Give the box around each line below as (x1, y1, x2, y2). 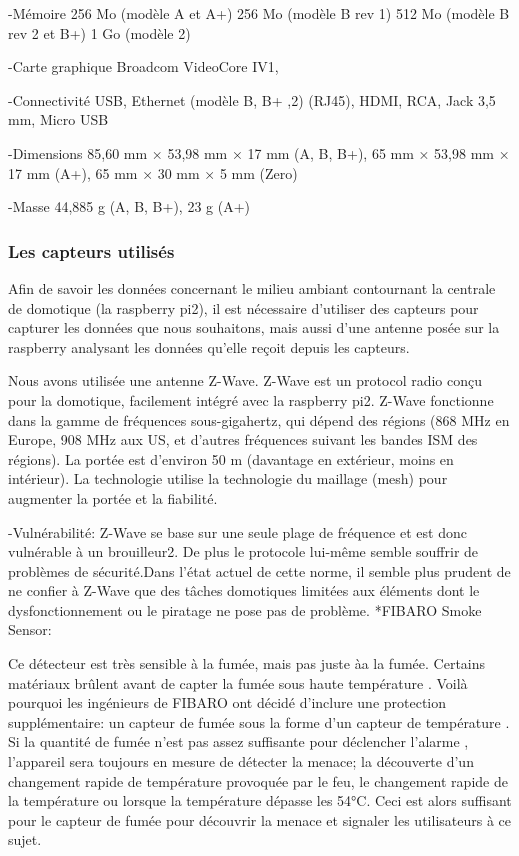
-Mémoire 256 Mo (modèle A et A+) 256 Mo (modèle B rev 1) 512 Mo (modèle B (8, 3, 510, 23)
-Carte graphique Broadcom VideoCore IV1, (8, 56, 279, 77)
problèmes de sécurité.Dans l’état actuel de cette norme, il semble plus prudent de (8, 560, 511, 581)
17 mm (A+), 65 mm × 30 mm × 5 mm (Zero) (8, 162, 298, 183)
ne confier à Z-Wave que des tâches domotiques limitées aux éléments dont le (8, 580, 480, 601)
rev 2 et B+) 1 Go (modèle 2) (8, 22, 191, 43)
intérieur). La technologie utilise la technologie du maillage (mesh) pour (8, 468, 448, 489)
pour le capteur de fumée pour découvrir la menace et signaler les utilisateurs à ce (8, 809, 511, 830)
